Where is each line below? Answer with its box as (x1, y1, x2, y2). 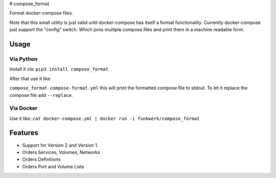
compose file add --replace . (9, 92, 74, 98)
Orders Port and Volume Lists (22, 163, 84, 169)
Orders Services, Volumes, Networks (22, 149, 100, 155)
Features (9, 129, 38, 137)
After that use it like (9, 75, 51, 82)
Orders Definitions (22, 156, 61, 163)
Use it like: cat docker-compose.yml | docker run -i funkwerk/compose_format (9, 115, 200, 121)
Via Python (9, 55, 38, 62)
